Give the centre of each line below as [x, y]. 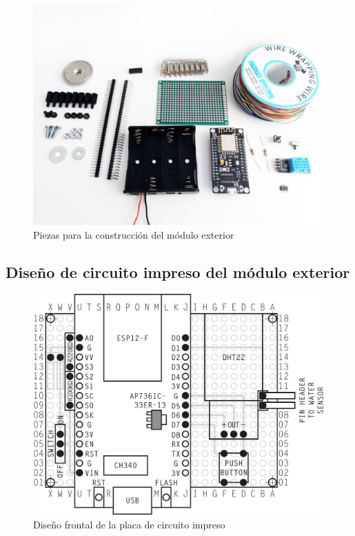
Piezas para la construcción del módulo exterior [134, 234]
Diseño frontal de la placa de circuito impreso [129, 525]
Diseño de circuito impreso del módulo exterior [178, 271]
